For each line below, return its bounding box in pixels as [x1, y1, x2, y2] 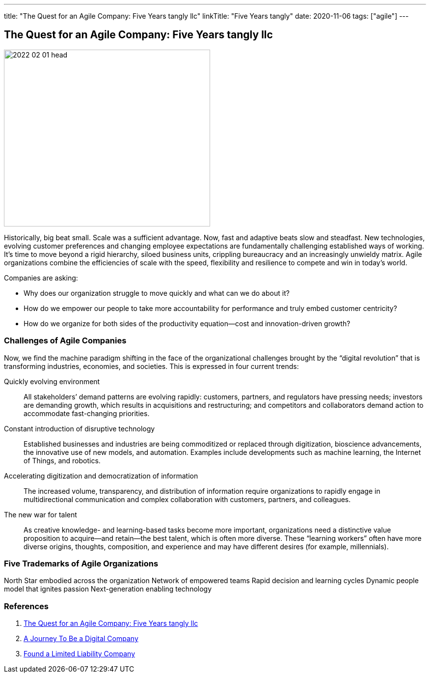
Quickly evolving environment [4, 377, 100, 386]
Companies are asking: [4, 273, 78, 282]
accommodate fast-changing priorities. [24, 409, 150, 418]
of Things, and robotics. [24, 456, 101, 465]
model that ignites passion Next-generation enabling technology [4, 585, 212, 593]
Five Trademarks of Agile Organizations [4, 558, 159, 568]
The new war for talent [4, 510, 77, 519]
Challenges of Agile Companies [4, 336, 127, 346]
